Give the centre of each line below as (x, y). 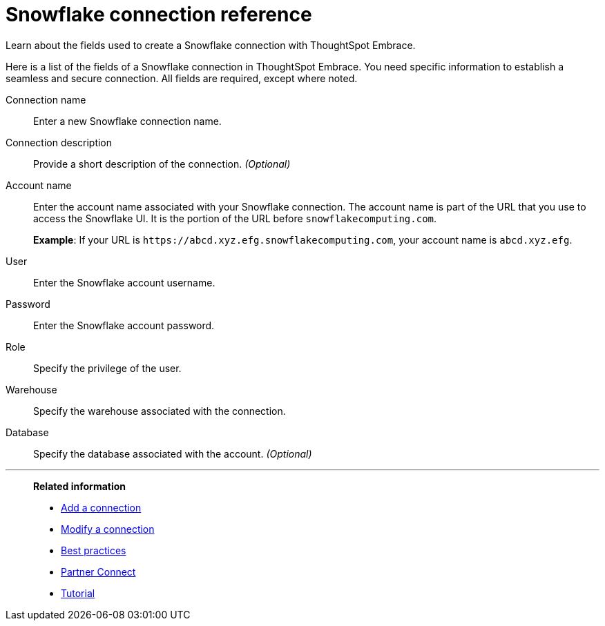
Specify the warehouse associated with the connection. (160, 411)
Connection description (59, 142)
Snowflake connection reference (159, 14)
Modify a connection (108, 529)
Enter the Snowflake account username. (124, 282)
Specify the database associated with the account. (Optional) (173, 453)
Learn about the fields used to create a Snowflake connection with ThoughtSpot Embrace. (211, 45)
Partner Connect (98, 571)
